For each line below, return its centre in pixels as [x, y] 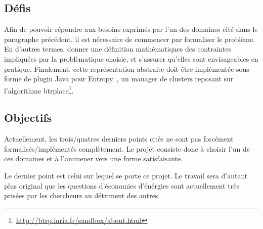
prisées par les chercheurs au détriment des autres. [82, 195]
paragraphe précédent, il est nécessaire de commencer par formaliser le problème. [130, 39]
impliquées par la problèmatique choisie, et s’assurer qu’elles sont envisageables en [131, 58]
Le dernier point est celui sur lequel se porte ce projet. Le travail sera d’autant [126, 175]
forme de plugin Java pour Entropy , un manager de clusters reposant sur [119, 79]
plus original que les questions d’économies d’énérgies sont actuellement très [122, 185]
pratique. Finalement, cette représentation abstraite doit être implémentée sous [127, 68]
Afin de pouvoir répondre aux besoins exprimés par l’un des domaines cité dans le [131, 29]
